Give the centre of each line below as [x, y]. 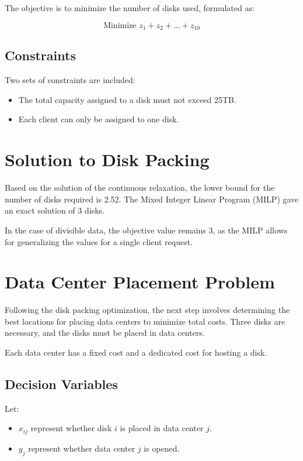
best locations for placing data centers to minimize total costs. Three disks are [145, 321]
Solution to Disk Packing [107, 159]
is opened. [162, 448]
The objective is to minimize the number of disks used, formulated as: [130, 8]
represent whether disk [71, 428]
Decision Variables [61, 384]
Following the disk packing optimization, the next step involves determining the [147, 310]
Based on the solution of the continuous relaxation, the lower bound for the [140, 188]
